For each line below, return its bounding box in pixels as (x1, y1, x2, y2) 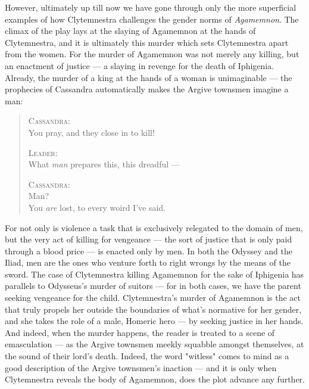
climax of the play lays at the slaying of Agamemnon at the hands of (5, 24, 256, 37)
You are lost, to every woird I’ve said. (28, 201, 166, 213)
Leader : (28, 146, 58, 158)
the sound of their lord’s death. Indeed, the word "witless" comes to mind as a (5, 350, 289, 362)
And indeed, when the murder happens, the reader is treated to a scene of (5, 326, 275, 338)
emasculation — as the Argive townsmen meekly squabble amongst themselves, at (5, 338, 304, 350)
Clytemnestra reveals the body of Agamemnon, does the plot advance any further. (5, 373, 305, 385)
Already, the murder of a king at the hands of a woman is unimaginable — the (5, 71, 292, 83)
